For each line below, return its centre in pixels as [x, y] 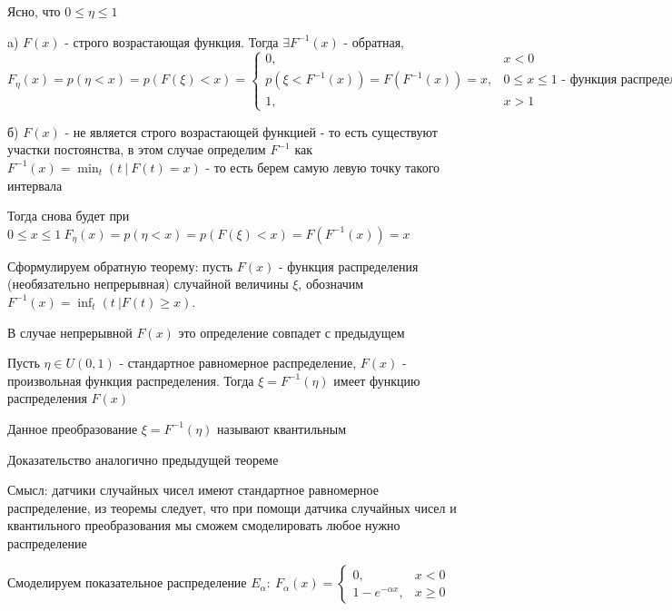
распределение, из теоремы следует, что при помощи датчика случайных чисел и [232, 507]
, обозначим [331, 284]
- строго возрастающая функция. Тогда [172, 41]
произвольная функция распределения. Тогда [131, 380]
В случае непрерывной [70, 332]
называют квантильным [282, 428]
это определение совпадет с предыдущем [292, 332]
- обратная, [374, 41]
